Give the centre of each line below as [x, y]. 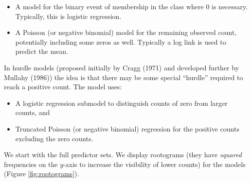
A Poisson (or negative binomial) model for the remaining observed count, [126, 32]
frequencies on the [31, 164]
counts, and [33, 112]
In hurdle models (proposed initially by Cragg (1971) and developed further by [122, 67]
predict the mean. [42, 51]
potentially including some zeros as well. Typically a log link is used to [121, 41]
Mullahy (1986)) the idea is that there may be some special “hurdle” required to [124, 77]
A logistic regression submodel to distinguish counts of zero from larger [121, 103]
